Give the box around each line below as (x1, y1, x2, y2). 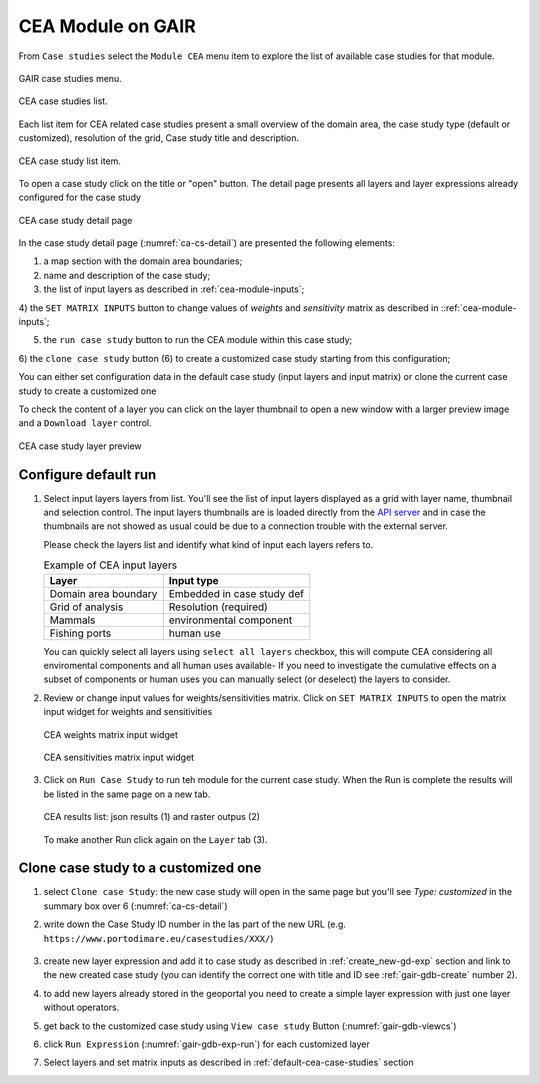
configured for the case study (18, 191, 142, 204)
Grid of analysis (49, 600, 124, 614)
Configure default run (18, 466, 157, 483)
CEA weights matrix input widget (43, 728, 179, 740)
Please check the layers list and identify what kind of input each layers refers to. (43, 538, 374, 550)
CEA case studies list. (18, 95, 109, 107)
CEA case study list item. (18, 155, 122, 167)
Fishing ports (49, 626, 112, 640)
